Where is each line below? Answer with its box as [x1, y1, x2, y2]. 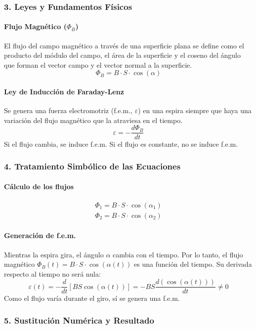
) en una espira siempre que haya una [138, 105, 252, 116]
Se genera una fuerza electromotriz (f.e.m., [4, 105, 132, 116]
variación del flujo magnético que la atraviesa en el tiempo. [4, 115, 183, 125]
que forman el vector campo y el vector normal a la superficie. [4, 59, 192, 70]
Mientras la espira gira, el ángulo [4, 249, 104, 259]
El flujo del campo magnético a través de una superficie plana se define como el [4, 40, 244, 50]
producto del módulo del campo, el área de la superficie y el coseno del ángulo [4, 50, 241, 60]
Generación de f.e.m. [4, 230, 76, 241]
